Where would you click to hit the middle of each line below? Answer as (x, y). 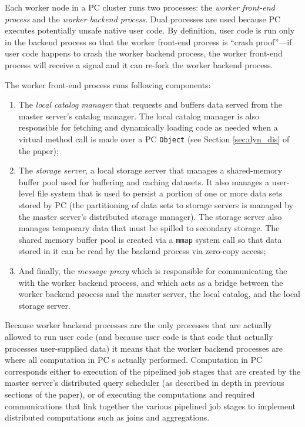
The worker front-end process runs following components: (108, 84)
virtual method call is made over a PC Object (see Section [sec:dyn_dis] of (154, 139)
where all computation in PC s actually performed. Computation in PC (134, 360)
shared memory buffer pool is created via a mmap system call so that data (150, 239)
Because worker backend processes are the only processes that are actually (138, 325)
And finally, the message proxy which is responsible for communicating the (153, 271)
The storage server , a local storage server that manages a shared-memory (150, 170)
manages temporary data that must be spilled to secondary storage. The (149, 228)
